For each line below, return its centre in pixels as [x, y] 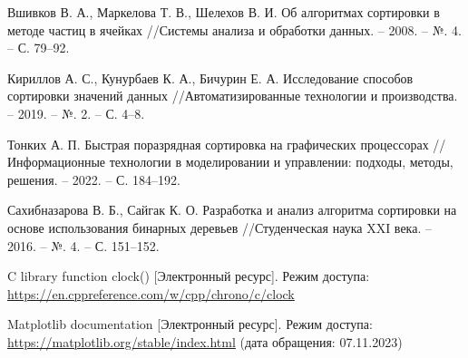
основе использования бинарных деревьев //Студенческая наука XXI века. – [219, 227]
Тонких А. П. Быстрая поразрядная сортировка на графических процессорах [218, 144]
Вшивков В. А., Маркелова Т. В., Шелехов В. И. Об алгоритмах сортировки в [224, 12]
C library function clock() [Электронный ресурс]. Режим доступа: [189, 276]
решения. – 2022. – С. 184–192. [94, 179]
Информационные [57, 162]
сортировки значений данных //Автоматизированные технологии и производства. [233, 96]
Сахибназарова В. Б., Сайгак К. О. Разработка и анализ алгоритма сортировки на [232, 210]
